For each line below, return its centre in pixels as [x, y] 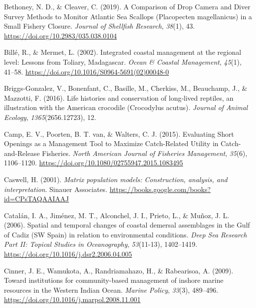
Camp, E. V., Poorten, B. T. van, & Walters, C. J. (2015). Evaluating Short [119, 134]
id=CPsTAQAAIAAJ [36, 199]
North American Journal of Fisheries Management [149, 153]
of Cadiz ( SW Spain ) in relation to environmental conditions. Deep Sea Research [126, 234]
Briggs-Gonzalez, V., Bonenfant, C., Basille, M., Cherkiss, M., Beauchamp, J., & [126, 88]
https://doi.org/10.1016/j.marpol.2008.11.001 [72, 299]
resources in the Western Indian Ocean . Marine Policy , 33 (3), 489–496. [111, 289]
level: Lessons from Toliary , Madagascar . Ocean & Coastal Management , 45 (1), [123, 61]
